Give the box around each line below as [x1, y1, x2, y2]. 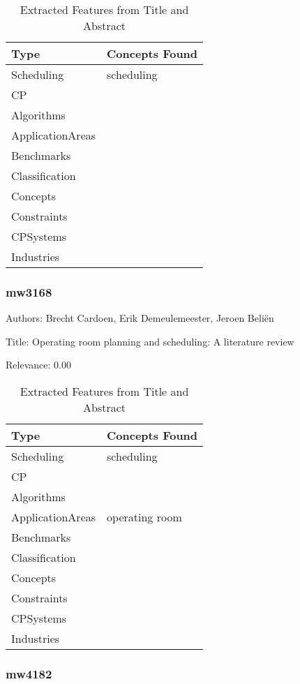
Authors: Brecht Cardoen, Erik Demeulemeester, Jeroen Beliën [6, 311, 274, 325]
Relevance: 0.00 [6, 357, 71, 372]
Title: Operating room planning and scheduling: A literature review [6, 334, 294, 348]
